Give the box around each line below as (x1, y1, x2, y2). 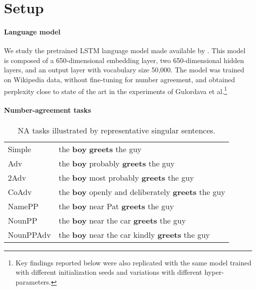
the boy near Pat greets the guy (59, 200, 174, 212)
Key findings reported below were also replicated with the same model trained (15, 257, 252, 267)
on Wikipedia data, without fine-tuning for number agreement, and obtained (4, 74, 235, 84)
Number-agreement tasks (4, 105, 91, 115)
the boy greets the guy (59, 143, 142, 155)
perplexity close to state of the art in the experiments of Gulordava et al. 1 (4, 84, 227, 96)
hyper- (204, 267, 224, 277)
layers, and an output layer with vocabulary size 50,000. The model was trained (4, 64, 245, 75)
